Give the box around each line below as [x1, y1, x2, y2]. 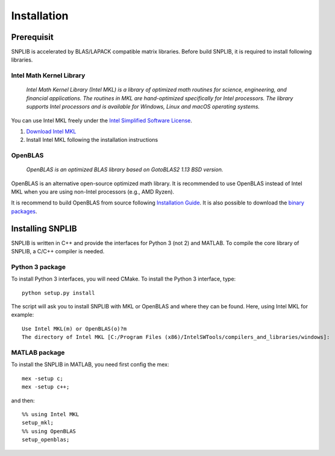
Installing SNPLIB [11, 223, 78, 233]
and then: [11, 397, 35, 404]
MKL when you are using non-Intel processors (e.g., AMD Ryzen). [11, 188, 175, 195]
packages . [11, 207, 37, 215]
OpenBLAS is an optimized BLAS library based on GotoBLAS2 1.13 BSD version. [26, 166, 224, 173]
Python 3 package [11, 262, 66, 271]
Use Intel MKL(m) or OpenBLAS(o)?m [22, 325, 127, 332]
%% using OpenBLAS [22, 428, 77, 434]
